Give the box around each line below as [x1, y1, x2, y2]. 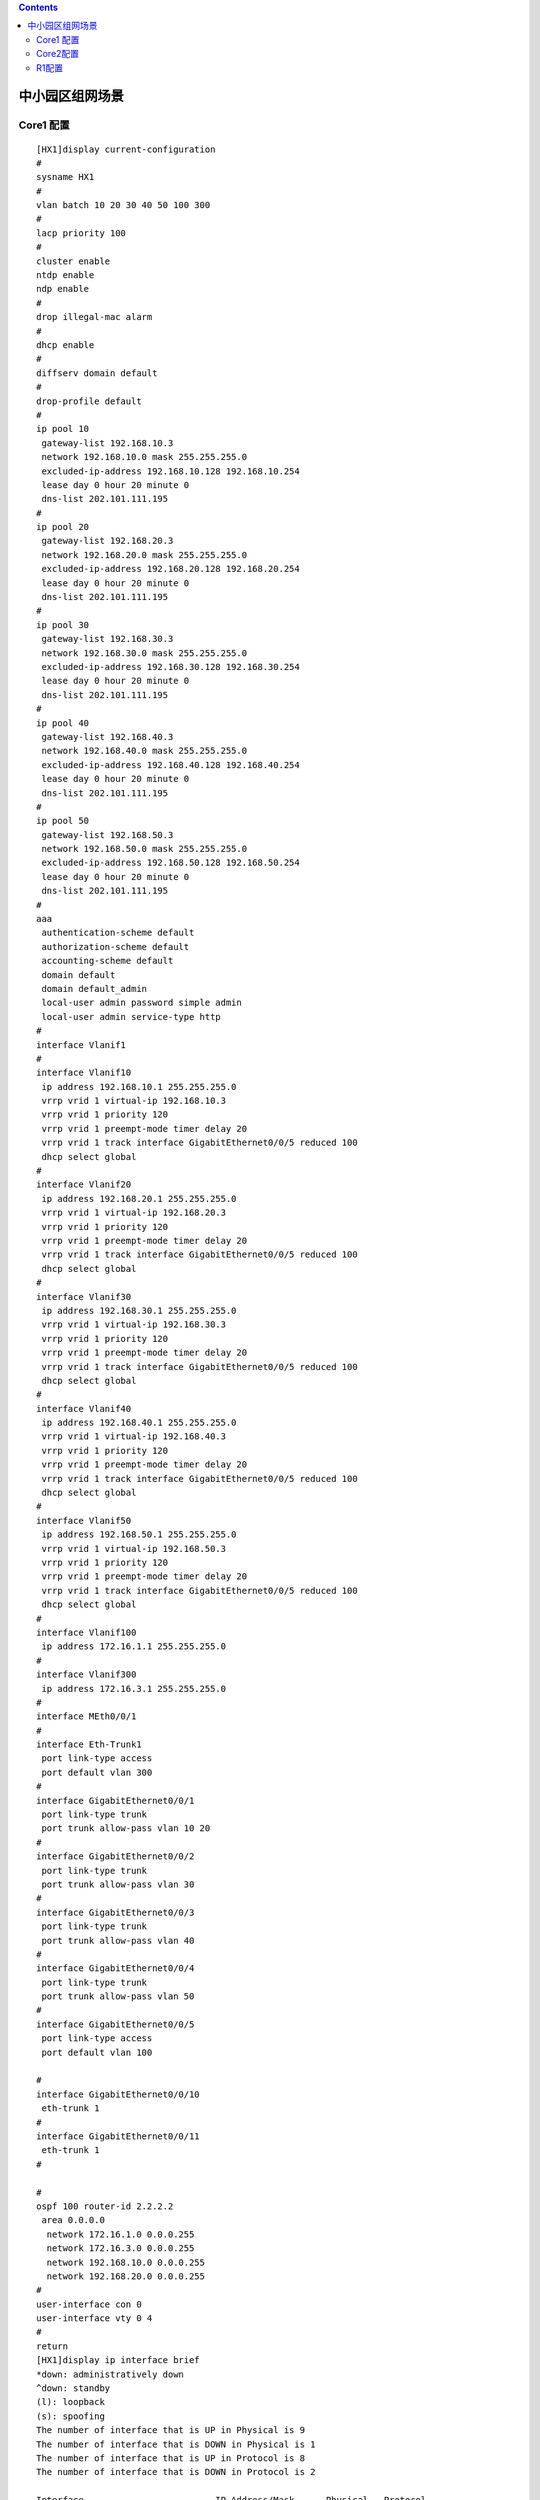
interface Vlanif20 [36, 1179, 132, 1190]
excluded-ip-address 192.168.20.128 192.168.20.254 [41, 563, 300, 575]
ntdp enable [36, 270, 95, 281]
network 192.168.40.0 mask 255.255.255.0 [41, 745, 248, 757]
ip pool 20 [36, 521, 90, 533]
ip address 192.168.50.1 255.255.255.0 [41, 1529, 237, 1540]
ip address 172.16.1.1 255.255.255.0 [41, 1641, 227, 1652]
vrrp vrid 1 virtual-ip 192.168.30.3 [41, 1319, 227, 1330]
